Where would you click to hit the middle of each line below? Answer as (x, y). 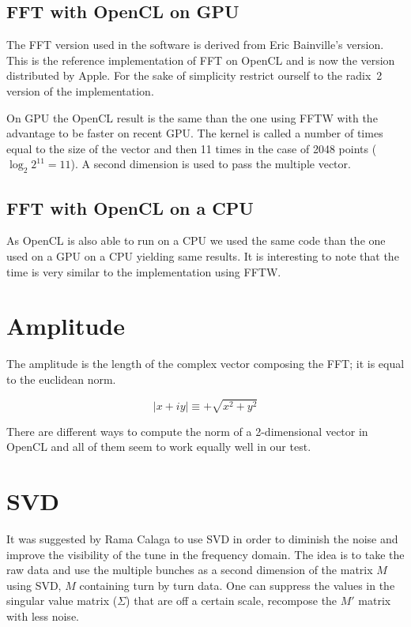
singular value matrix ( (62, 601)
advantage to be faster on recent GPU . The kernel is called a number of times (195, 133)
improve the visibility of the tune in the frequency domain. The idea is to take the (205, 554)
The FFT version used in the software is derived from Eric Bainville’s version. (195, 45)
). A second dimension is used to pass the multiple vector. (211, 164)
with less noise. (43, 616)
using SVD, (34, 585)
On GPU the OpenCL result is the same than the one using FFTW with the (192, 117)
